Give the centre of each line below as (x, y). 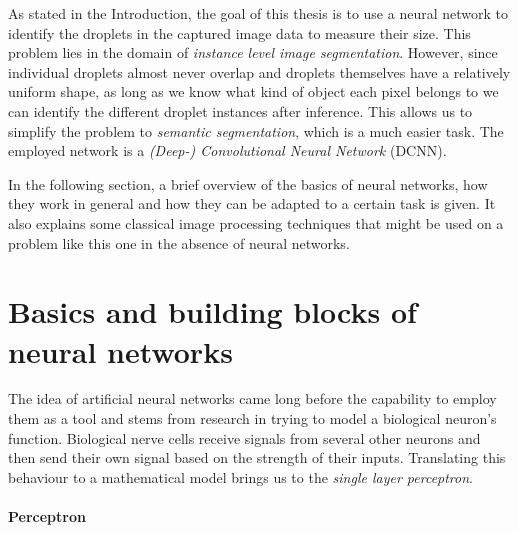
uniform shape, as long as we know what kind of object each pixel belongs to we (253, 91)
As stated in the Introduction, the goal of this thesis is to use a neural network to (258, 13)
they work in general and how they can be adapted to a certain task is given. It (252, 203)
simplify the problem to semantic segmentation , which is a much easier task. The (256, 130)
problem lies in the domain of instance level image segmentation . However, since (253, 52)
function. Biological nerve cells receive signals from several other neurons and (244, 437)
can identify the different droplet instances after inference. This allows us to (240, 110)
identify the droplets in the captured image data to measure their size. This (239, 32)
